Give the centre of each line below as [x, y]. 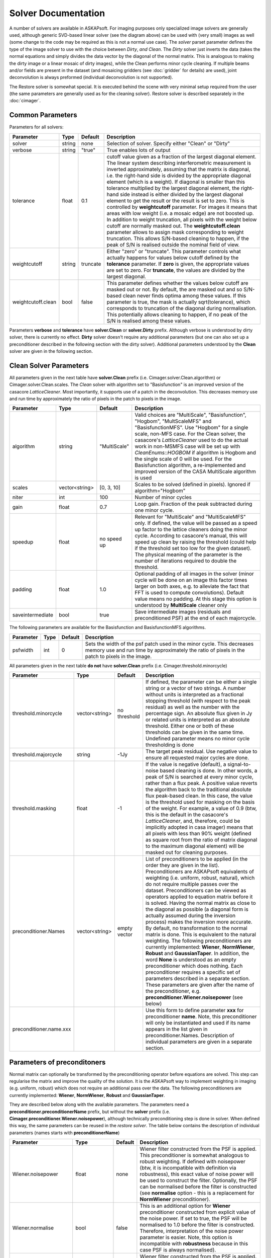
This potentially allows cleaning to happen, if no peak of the [177, 314]
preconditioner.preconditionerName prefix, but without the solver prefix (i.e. [90, 1112]
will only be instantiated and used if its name [198, 1023]
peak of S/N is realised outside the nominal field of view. [173, 245]
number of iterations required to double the [186, 561]
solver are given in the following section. [51, 351]
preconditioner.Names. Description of [190, 1036]
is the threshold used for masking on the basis [200, 802]
